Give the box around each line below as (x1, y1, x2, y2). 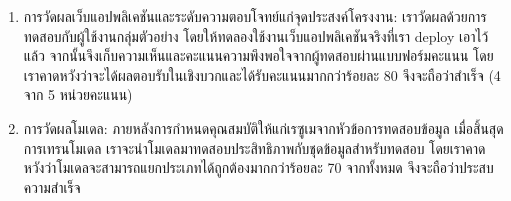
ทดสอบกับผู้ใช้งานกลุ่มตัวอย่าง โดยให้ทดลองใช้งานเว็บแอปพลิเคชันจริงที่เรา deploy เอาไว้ (23, 25, 489, 46)
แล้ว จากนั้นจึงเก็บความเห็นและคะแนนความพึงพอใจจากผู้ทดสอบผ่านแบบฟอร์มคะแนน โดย (23, 45, 494, 66)
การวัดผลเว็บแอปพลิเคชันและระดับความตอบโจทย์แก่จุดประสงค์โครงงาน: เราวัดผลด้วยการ (23, 6, 487, 26)
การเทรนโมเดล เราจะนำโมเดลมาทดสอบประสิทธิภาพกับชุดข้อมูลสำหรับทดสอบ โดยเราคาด (23, 137, 486, 158)
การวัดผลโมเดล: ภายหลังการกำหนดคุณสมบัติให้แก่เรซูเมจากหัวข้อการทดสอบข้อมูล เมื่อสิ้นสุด (23, 117, 504, 138)
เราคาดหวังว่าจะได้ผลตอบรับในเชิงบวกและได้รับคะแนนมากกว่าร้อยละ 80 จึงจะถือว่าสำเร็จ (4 (23, 64, 501, 85)
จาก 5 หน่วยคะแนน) (23, 84, 133, 105)
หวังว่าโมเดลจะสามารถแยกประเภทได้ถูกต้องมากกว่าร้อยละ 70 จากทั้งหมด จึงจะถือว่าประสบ (23, 157, 494, 178)
